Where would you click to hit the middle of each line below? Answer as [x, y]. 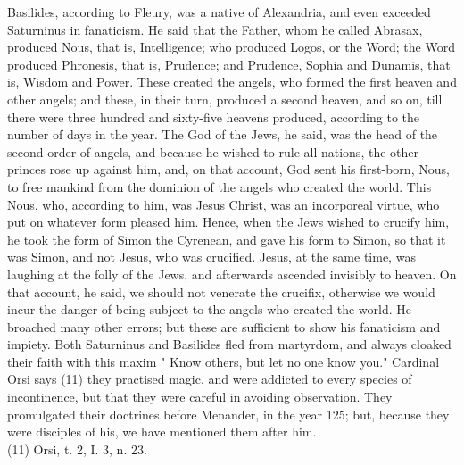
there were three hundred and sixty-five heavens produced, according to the [213, 116]
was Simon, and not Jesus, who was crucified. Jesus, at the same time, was [211, 257]
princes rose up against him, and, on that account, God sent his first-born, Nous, [228, 169]
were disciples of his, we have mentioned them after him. [162, 432]
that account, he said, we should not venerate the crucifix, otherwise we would [221, 291]
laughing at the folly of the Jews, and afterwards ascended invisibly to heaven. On [232, 274]
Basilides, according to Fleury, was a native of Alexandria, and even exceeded [219, 12]
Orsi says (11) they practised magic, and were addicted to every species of [210, 379]
